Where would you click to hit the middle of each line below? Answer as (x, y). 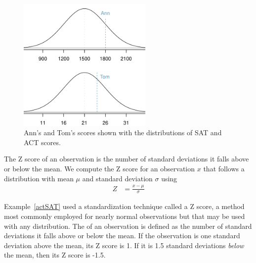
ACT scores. (42, 142)
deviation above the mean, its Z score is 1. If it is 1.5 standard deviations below (124, 245)
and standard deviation (117, 178)
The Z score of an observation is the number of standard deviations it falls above (127, 159)
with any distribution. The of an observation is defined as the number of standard (128, 226)
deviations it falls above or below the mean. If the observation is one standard (122, 236)
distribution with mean (39, 178)
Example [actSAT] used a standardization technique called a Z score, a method (124, 206)
